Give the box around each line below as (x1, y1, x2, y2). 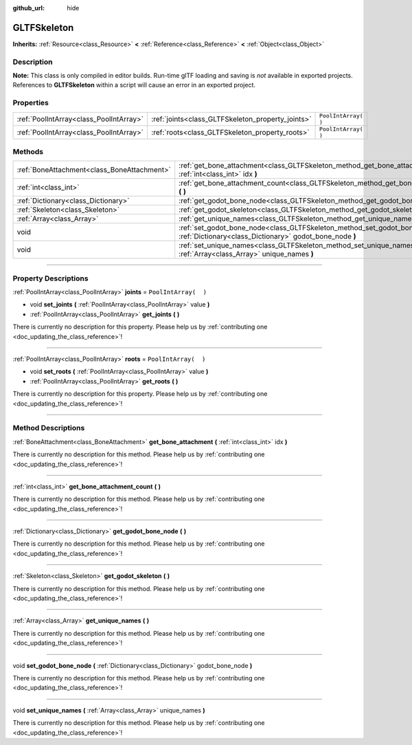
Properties (12, 98, 49, 108)
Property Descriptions (12, 274, 89, 283)
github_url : (12, 4, 45, 12)
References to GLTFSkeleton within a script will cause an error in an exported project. (12, 81, 256, 89)
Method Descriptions (12, 423, 85, 433)
